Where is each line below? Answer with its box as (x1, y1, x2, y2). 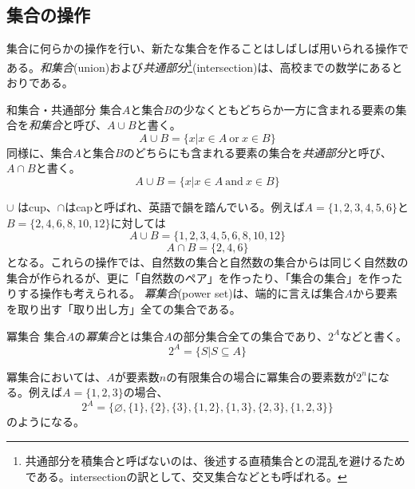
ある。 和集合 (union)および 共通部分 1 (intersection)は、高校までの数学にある (6, 56, 392, 75)
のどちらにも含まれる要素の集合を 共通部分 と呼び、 (123, 144, 392, 160)
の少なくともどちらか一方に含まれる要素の (172, 101, 396, 117)
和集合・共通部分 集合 (6, 101, 122, 117)
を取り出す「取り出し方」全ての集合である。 (6, 300, 241, 317)
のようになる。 (6, 413, 85, 430)
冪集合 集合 (6, 327, 66, 344)
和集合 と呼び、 (29, 116, 107, 133)
